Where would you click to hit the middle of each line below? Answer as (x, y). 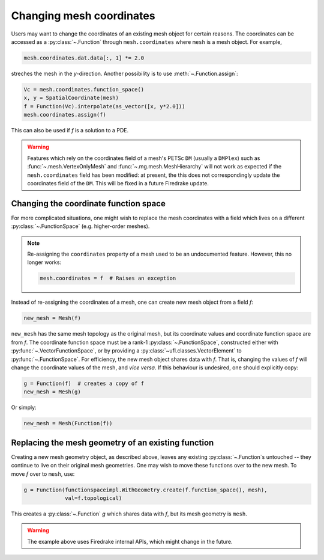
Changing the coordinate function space (88, 204)
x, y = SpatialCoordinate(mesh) (71, 98)
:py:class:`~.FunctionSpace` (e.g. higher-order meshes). (80, 226)
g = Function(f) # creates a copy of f (84, 383)
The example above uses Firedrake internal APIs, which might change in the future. (130, 541)
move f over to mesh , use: (43, 474)
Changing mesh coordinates (83, 16)
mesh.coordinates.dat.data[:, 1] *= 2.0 (84, 58)
